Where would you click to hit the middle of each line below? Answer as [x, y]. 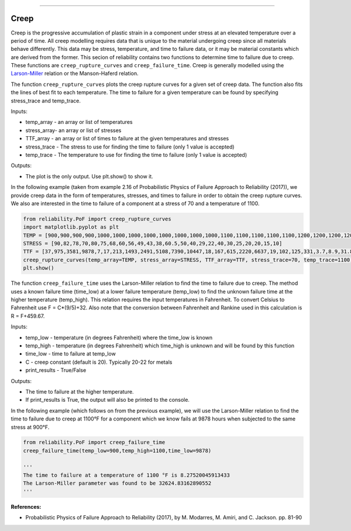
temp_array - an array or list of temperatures [79, 122]
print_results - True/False [56, 370]
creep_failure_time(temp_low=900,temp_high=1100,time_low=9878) [117, 451]
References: [26, 506]
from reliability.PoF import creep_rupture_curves [97, 219]
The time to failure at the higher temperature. [80, 391]
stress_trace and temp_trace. [46, 101]
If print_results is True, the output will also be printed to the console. [108, 400]
